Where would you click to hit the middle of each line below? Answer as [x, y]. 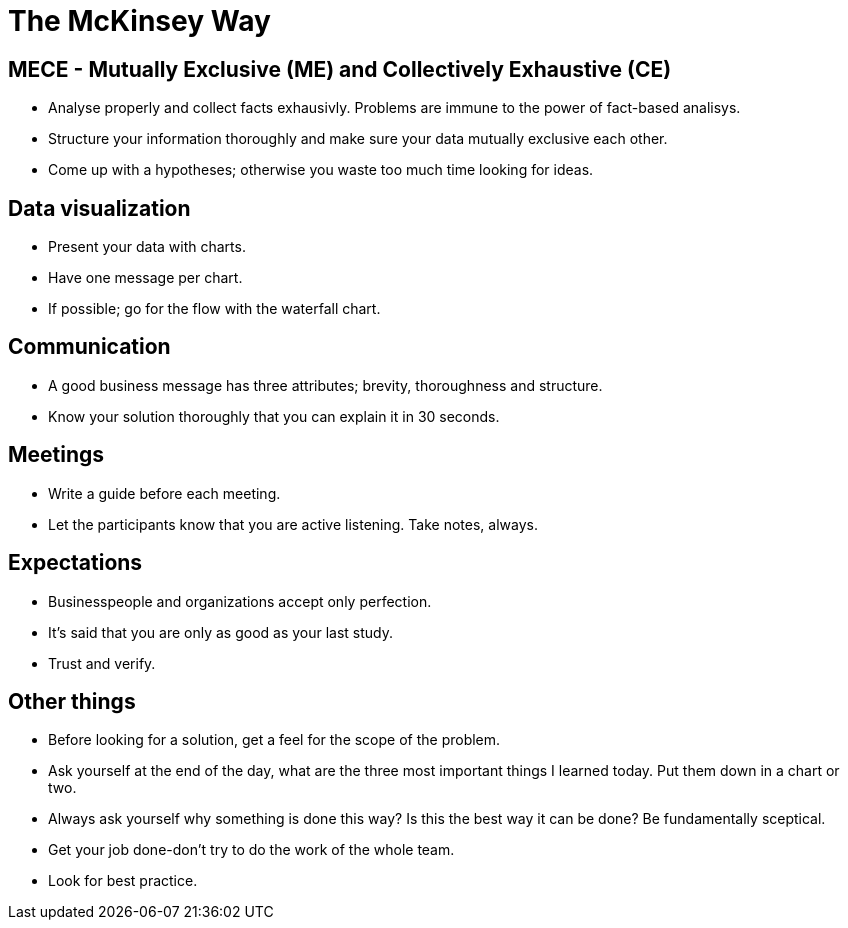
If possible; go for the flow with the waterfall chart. [214, 309]
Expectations [75, 563]
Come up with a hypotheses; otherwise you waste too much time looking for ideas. [321, 170]
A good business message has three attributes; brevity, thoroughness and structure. [325, 385]
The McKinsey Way [139, 21]
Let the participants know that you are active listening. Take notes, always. [293, 524]
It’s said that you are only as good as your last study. [221, 632]
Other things [72, 701]
